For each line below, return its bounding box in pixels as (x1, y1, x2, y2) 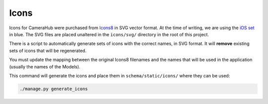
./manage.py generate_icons (19, 86, 88, 92)
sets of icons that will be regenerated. (9, 48, 87, 53)
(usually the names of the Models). (9, 63, 80, 69)
